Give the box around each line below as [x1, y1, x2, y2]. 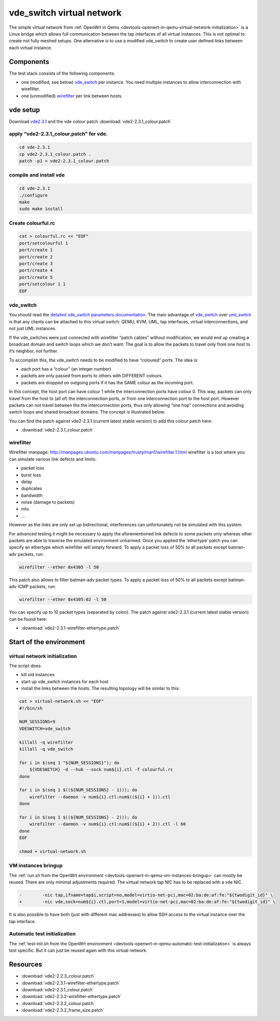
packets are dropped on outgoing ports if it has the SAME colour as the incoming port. [21, 379, 194, 385]
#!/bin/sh [19, 705, 43, 711]
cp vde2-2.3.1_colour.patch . [19, 151, 91, 157]
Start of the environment [9, 638, 85, 646]
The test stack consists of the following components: [9, 70, 115, 76]
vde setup [9, 105, 40, 114]
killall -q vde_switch [19, 746, 73, 752]
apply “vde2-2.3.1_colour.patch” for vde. [9, 131, 108, 137]
